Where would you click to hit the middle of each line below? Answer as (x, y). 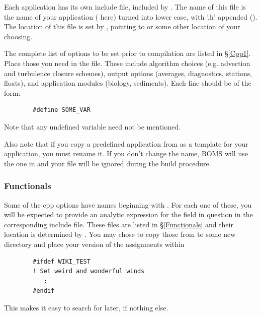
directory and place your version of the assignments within (94, 244)
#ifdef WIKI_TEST (62, 261)
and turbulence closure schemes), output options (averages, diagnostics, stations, (128, 73)
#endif (44, 291)
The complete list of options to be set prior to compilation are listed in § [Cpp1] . (127, 53)
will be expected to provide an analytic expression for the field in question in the (128, 214)
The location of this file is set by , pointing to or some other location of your (122, 26)
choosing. (18, 36)
